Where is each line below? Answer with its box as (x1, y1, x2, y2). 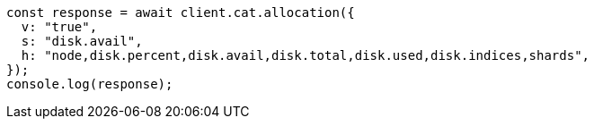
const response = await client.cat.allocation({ (6, 5, 355, 20)
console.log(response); (6, 77, 173, 91)
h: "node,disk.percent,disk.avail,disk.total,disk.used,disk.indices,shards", (21, 48, 590, 63)
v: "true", (21, 20, 98, 34)
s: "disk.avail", (21, 34, 143, 48)
